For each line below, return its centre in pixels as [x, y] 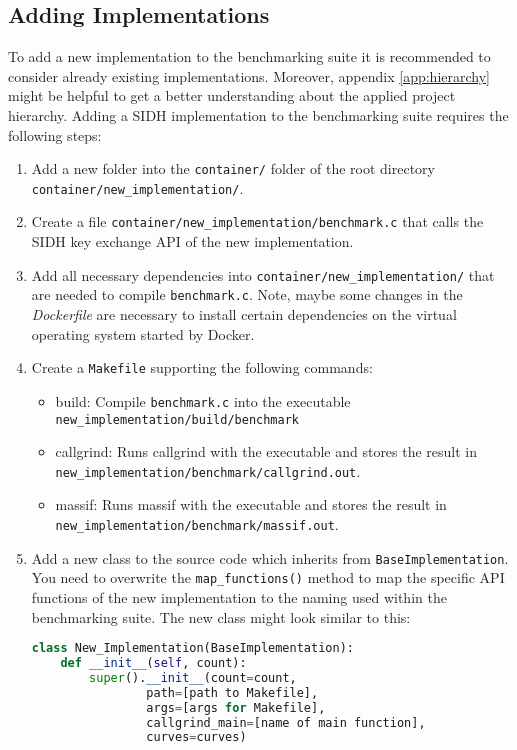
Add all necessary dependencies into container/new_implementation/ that [263, 274]
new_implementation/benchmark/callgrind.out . [208, 470]
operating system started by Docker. [143, 333]
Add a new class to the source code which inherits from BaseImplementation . [270, 557]
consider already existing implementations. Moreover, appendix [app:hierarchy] [249, 75]
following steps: [55, 134]
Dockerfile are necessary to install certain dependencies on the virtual [244, 314]
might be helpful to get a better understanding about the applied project [232, 95]
